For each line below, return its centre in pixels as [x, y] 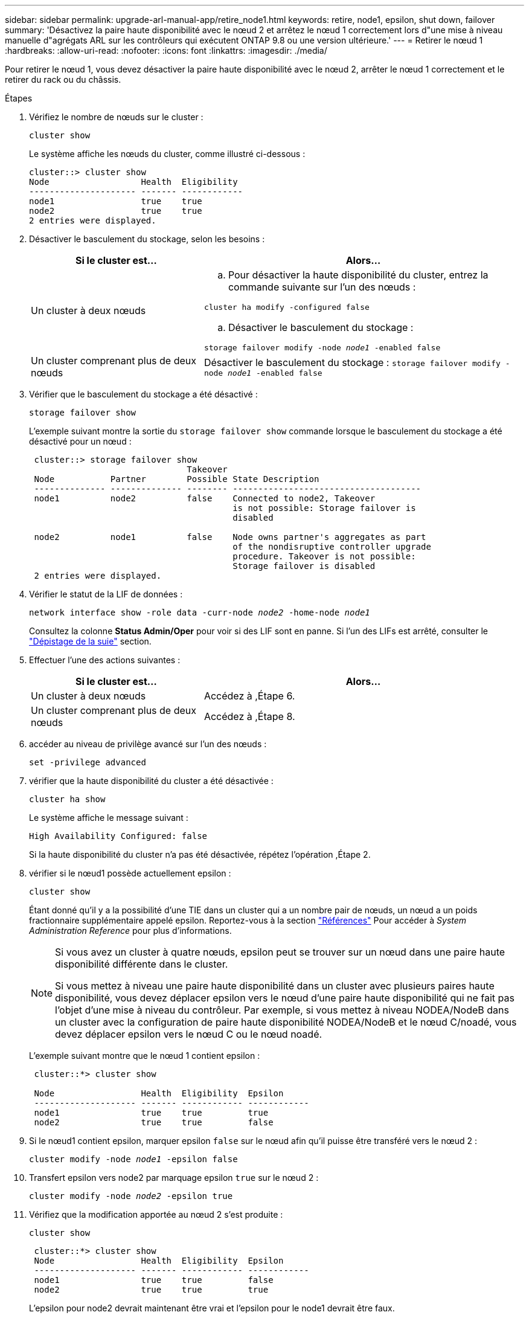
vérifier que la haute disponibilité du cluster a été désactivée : [151, 781]
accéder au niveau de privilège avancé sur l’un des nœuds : [148, 744]
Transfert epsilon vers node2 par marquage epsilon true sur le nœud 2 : [174, 1178]
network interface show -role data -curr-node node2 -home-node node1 [200, 612]
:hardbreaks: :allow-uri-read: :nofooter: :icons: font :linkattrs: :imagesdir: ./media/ [166, 50]
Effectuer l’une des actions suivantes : [105, 660]
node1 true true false [154, 1280]
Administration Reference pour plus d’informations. [130, 931]
